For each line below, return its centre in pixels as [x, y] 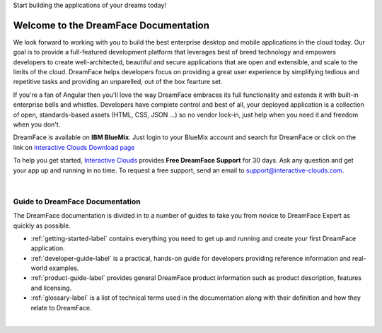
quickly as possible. [42, 226]
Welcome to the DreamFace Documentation [111, 25]
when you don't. [37, 124]
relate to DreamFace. [61, 308]
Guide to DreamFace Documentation [77, 201]
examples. [64, 268]
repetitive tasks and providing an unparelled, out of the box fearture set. [118, 82]
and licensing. [51, 288]
